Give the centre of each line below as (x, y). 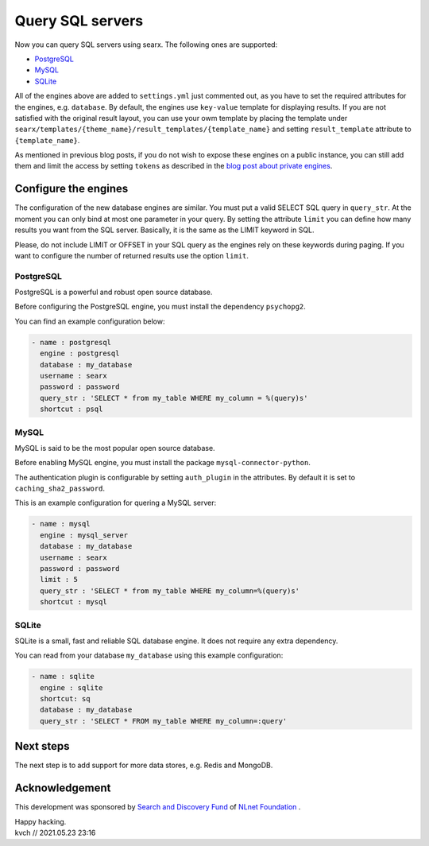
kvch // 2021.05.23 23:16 (55, 833)
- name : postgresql (71, 342)
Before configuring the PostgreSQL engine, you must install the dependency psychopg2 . (160, 307)
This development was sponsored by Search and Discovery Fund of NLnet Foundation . (158, 807)
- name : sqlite (63, 677)
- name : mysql (61, 524)
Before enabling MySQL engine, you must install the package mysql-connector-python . (163, 463)
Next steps (42, 746)
